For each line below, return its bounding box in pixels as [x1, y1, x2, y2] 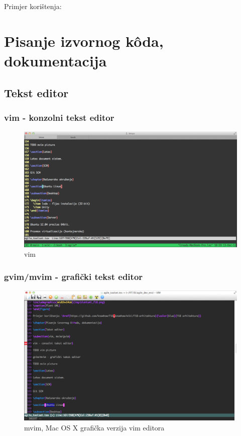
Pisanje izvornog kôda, [4, 30, 164, 51]
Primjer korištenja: [4, 1, 62, 11]
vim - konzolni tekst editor [4, 111, 114, 123]
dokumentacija [4, 50, 107, 70]
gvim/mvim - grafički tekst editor [4, 270, 143, 282]
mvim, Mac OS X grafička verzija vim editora [24, 422, 165, 432]
